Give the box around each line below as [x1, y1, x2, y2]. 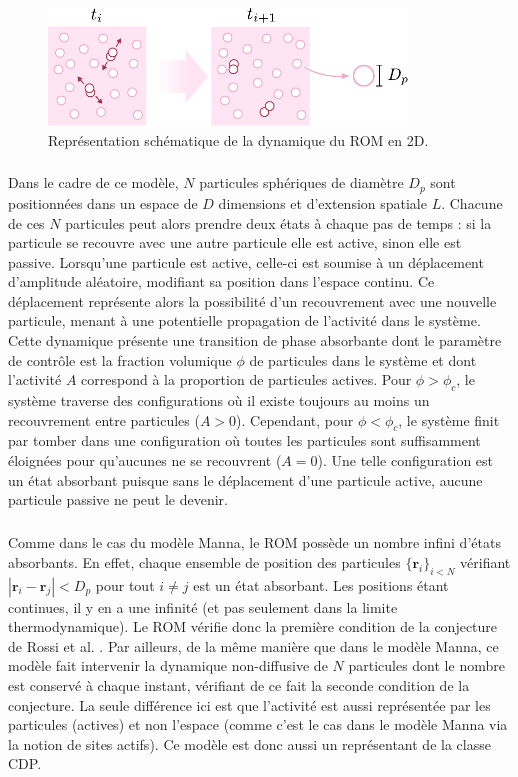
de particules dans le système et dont [249, 349, 477, 370]
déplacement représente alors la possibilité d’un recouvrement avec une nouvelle [8, 290, 497, 311]
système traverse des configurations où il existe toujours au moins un [8, 390, 430, 411]
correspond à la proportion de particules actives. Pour [81, 369, 412, 390]
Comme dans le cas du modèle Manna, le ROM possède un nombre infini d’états [8, 532, 501, 553]
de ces [8, 212, 45, 233]
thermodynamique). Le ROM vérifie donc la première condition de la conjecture [8, 616, 498, 637]
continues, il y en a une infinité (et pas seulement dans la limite [8, 596, 398, 617]
